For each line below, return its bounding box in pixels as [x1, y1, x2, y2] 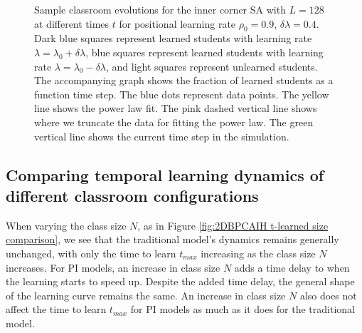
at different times [34, 16, 110, 31]
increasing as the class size [201, 245, 316, 260]
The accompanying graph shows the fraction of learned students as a [34, 73, 334, 88]
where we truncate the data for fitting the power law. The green [34, 114, 314, 129]
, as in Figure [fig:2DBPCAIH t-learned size [137, 217, 329, 232]
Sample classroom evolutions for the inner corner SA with [34, 2, 286, 16]
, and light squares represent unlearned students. [106, 58, 318, 73]
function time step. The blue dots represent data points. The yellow [34, 86, 329, 101]
